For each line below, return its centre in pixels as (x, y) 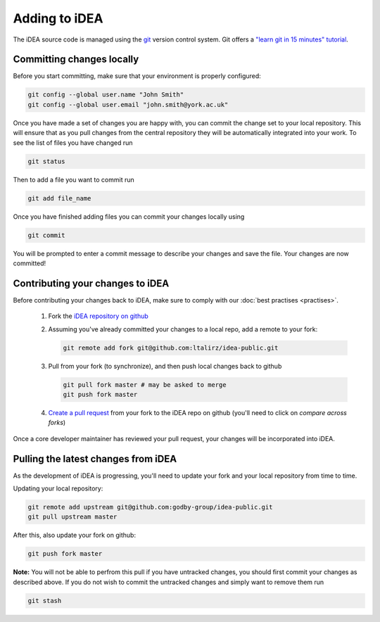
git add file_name (59, 198)
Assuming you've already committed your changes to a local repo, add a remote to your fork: (183, 329)
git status (46, 161)
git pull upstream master (72, 517)
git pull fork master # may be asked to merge (145, 385)
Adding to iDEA (58, 18)
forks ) (57, 423)
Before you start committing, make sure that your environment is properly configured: (137, 76)
